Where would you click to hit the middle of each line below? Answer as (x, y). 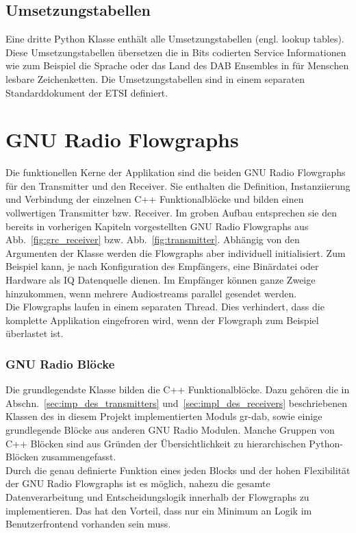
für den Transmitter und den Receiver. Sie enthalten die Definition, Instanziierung (178, 185)
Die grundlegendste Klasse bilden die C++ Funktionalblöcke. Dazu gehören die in (178, 389)
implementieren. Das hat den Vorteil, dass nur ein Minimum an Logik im (159, 510)
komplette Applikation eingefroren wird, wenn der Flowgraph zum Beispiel (162, 320)
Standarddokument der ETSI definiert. (87, 92)
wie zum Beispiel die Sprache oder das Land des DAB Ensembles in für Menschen (177, 65)
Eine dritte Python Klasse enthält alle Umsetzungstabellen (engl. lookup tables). (175, 39)
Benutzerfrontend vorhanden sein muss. (88, 524)
